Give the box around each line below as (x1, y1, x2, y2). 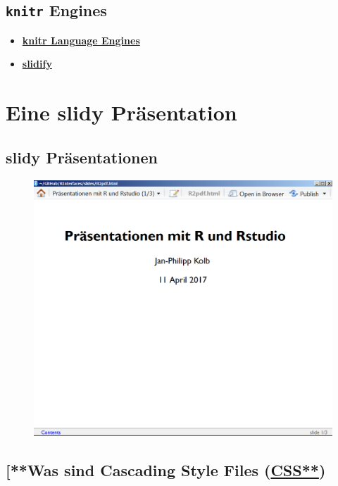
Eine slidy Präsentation (6, 98, 237, 127)
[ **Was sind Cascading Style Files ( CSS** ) (6, 459, 326, 481)
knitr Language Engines (22, 32, 140, 47)
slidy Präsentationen (6, 146, 158, 168)
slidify (22, 56, 52, 71)
